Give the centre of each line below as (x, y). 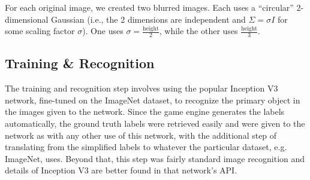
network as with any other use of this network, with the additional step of (141, 135)
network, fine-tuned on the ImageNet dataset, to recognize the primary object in (153, 100)
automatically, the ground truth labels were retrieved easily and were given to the (155, 123)
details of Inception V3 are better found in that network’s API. (121, 170)
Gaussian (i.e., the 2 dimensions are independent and (148, 19)
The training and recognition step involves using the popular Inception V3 (142, 88)
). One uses (103, 31)
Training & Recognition (80, 63)
